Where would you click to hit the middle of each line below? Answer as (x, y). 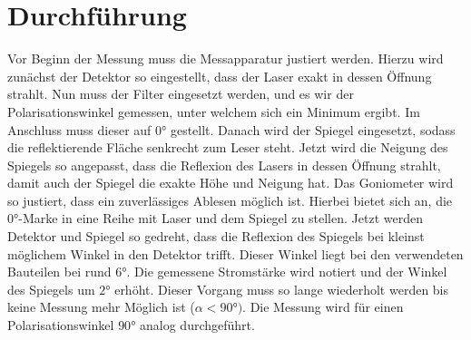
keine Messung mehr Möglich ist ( (101, 307)
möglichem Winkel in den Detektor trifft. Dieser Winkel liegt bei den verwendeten (235, 253)
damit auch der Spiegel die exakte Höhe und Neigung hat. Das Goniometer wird (231, 183)
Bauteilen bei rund (59, 272)
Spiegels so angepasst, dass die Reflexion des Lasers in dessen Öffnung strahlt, (224, 165)
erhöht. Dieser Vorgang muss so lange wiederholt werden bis (282, 289)
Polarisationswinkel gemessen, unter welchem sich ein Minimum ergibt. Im (214, 111)
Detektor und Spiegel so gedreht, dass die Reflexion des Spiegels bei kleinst (216, 236)
